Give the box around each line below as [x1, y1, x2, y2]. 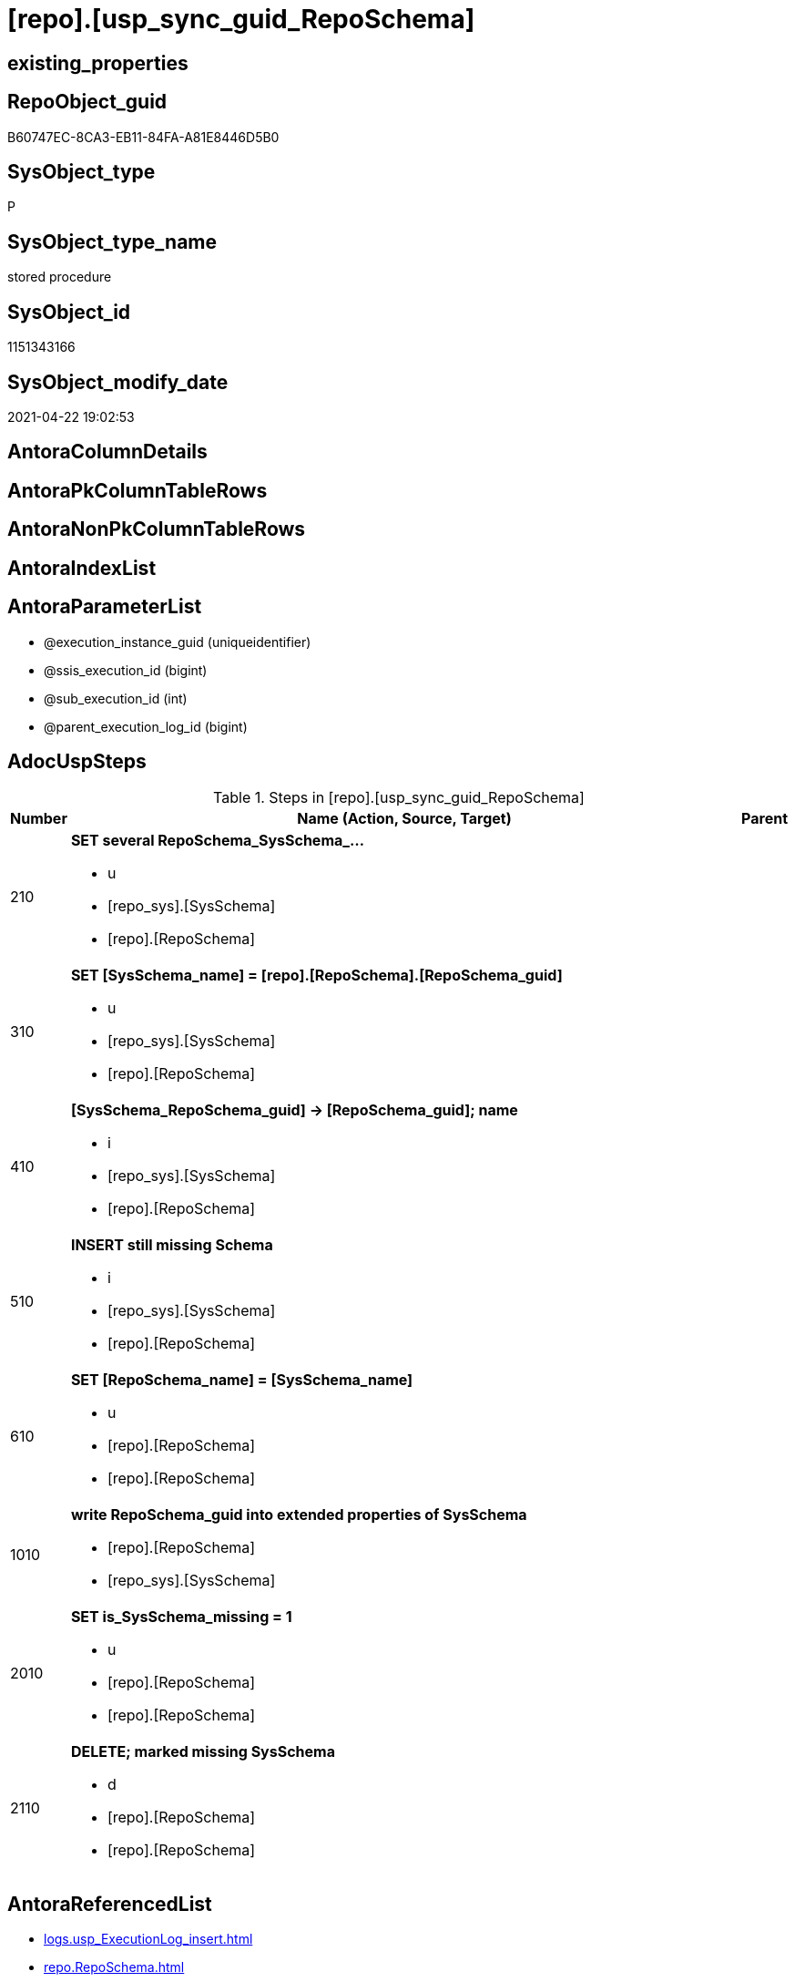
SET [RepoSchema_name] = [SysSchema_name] [70, 1371, 413, 1390]
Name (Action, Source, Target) [297, 809, 512, 828]
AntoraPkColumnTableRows [7, 478, 268, 502]
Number [10, 809, 67, 828]
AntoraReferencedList [7, 1892, 212, 1915]
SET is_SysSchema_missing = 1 [70, 1607, 292, 1627]
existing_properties [7, 51, 189, 75]
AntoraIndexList [7, 556, 157, 580]
